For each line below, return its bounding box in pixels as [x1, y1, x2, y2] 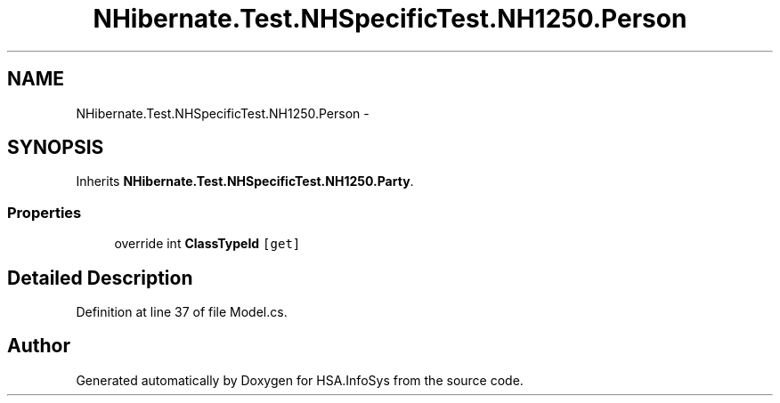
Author [7, 334, 70, 358]
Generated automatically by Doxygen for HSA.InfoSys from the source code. [76, 372, 524, 388]
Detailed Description [7, 266, 193, 289]
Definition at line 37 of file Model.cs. [76, 304, 288, 320]
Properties [7, 203, 82, 222]
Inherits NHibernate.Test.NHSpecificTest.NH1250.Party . [76, 173, 414, 189]
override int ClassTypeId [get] [114, 236, 301, 252]
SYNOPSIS [7, 136, 104, 159]
